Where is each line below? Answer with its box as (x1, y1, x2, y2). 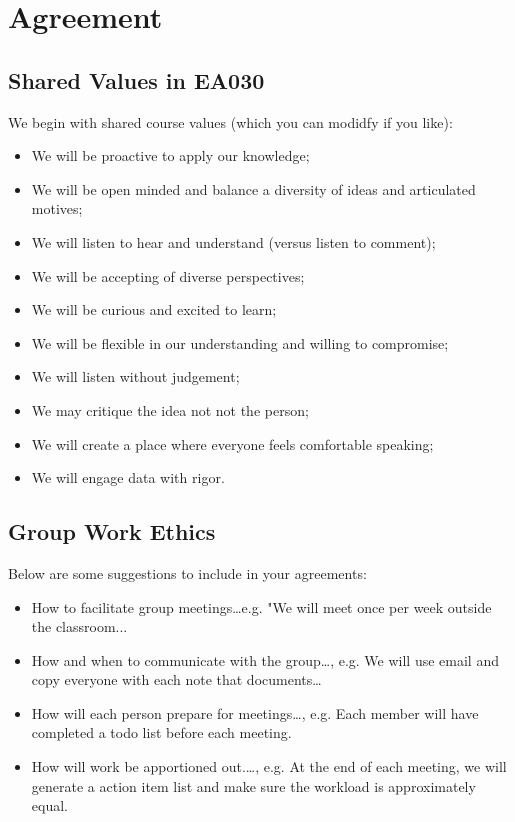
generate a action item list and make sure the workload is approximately (31, 775, 476, 796)
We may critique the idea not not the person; (31, 399, 309, 420)
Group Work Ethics (8, 516, 216, 547)
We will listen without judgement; (31, 366, 240, 387)
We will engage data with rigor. (31, 467, 225, 488)
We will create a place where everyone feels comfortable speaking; (31, 433, 434, 454)
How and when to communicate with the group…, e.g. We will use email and (31, 649, 499, 670)
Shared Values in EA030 (8, 64, 265, 95)
